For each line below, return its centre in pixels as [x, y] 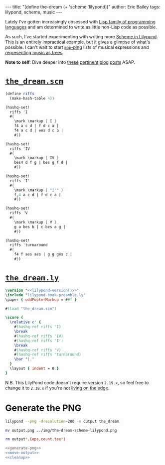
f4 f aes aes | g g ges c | [43, 254]
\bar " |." [24, 359]
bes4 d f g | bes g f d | [41, 163]
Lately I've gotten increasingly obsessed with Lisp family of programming [81, 22]
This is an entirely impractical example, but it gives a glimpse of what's [78, 42]
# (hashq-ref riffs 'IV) [39, 336]
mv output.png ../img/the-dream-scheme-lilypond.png [61, 430]
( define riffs [20, 94]
